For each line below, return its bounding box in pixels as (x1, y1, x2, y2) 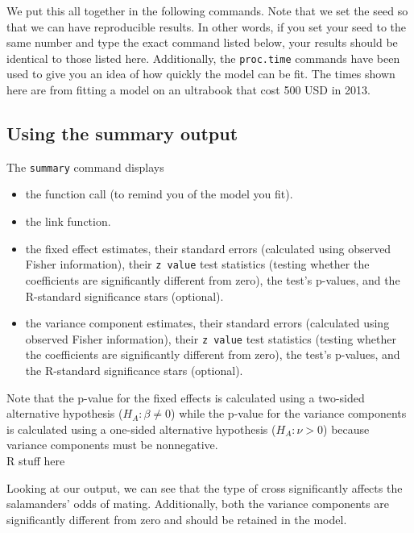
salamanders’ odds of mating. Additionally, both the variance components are (6, 495, 389, 512)
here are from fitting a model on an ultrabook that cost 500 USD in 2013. (6, 81, 371, 98)
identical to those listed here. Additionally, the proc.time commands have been (6, 49, 400, 66)
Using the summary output (6, 121, 238, 146)
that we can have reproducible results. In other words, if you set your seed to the (6, 18, 407, 35)
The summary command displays (6, 158, 164, 175)
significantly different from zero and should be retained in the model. (6, 510, 347, 527)
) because (323, 420, 370, 437)
